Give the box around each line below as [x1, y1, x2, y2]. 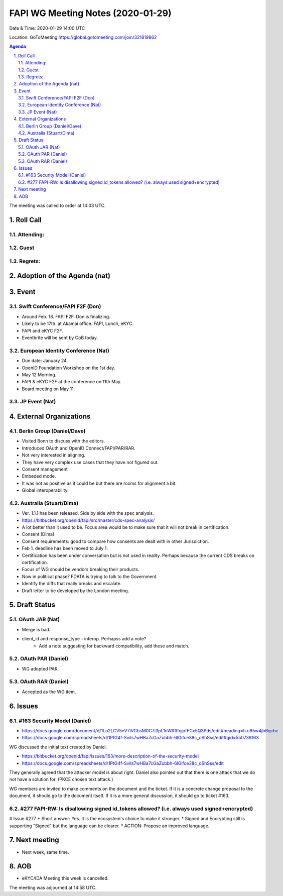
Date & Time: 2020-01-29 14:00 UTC [9, 25, 85, 31]
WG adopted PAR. [22, 665, 59, 671]
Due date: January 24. [22, 358, 68, 364]
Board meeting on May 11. [22, 386, 75, 392]
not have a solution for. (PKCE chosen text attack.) [9, 776, 113, 782]
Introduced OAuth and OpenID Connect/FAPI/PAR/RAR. [22, 445, 135, 451]
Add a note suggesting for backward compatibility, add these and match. [39, 643, 190, 649]
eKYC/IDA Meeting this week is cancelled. [22, 875, 109, 881]
